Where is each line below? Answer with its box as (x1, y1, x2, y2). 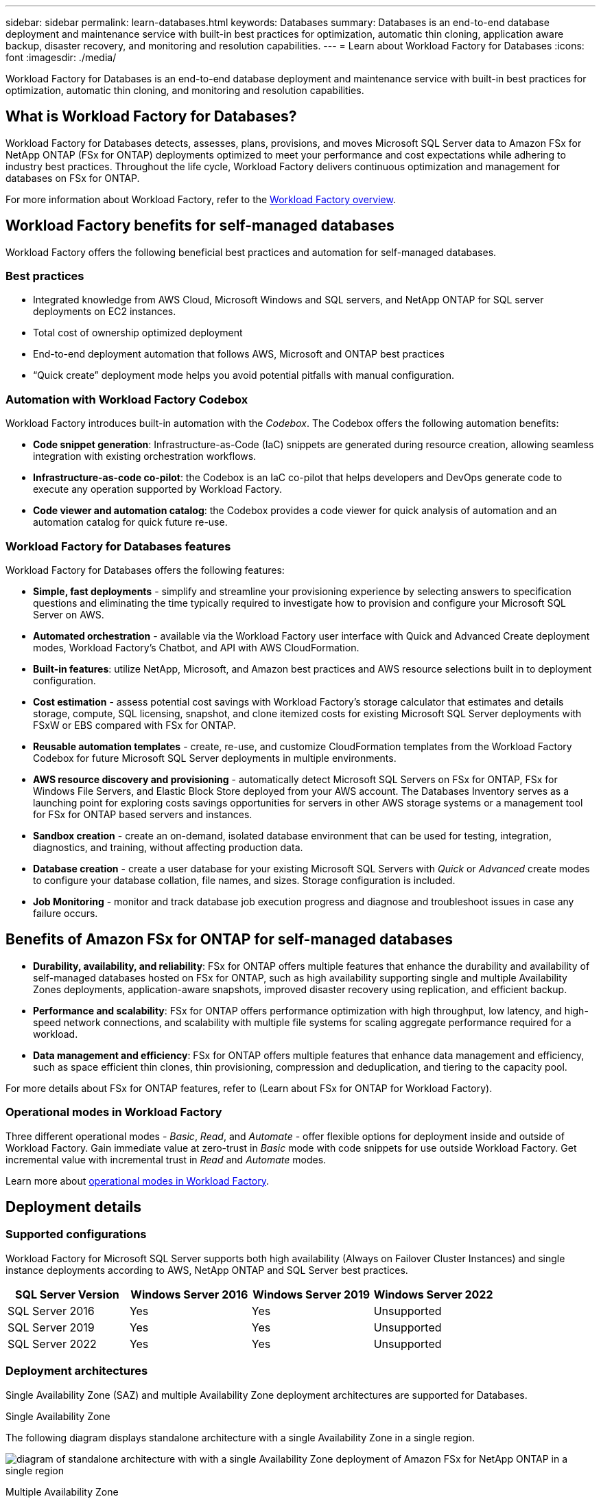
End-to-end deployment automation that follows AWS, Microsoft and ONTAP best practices (33, 348, 445, 360)
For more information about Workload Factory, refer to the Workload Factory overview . (5, 193, 396, 205)
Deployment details (5, 1198, 142, 1216)
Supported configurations (5, 1227, 147, 1242)
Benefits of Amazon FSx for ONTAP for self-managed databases (5, 931, 453, 949)
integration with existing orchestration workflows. (33, 450, 257, 463)
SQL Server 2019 (8, 1320, 95, 1334)
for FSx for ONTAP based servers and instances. (33, 808, 252, 820)
